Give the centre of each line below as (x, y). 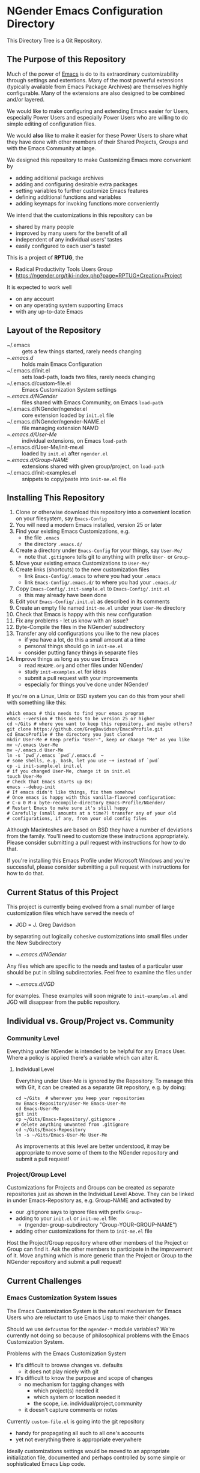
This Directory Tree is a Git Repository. (55, 40)
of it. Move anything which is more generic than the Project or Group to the (100, 1256)
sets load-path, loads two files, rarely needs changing (89, 377)
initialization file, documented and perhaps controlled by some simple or (96, 1457)
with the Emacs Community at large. (52, 148)
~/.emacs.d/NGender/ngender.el (47, 408)
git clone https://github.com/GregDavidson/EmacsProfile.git (85, 729)
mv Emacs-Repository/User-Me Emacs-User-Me (71, 1104)
